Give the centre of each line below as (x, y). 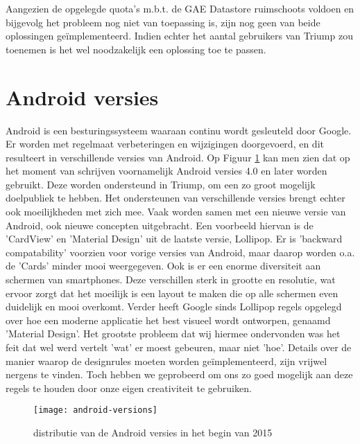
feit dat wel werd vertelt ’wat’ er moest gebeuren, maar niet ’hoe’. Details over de (179, 347)
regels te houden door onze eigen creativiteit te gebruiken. (129, 388)
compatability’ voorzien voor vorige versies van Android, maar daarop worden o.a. (180, 252)
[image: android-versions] (95, 410)
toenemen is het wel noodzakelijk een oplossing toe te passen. (136, 49)
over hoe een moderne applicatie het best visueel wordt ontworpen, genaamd (168, 320)
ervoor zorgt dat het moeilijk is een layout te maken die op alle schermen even (172, 293)
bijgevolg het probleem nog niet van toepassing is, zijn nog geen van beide (163, 22)
